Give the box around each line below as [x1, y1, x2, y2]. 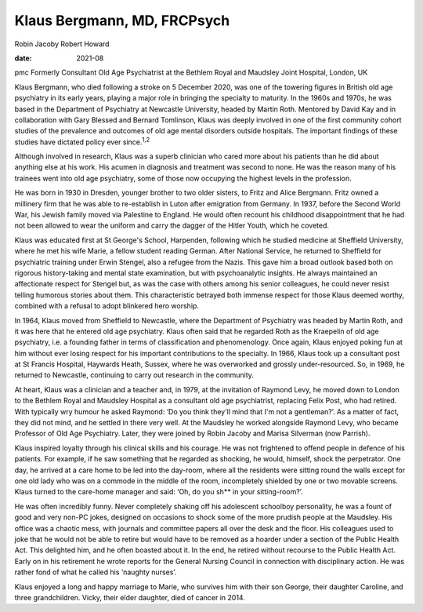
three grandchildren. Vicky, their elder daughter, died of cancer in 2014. [14, 592, 246, 602]
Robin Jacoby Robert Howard [14, 39, 110, 49]
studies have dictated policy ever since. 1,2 [14, 136, 150, 147]
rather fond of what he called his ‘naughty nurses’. [14, 567, 177, 577]
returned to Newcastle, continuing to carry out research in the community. [14, 370, 255, 380]
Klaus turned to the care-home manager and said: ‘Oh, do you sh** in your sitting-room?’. [14, 487, 303, 497]
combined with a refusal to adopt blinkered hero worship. [14, 301, 200, 311]
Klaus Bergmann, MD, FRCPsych [14, 12, 230, 29]
